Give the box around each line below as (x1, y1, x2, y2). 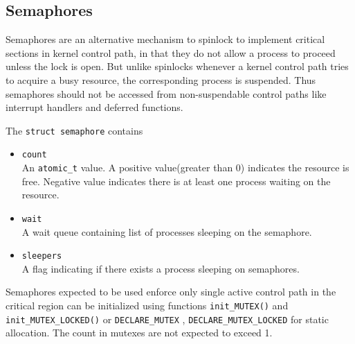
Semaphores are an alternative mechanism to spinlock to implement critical (6, 32, 325, 46)
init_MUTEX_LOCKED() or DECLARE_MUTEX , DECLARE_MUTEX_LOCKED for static (6, 311, 329, 326)
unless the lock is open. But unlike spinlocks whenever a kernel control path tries (6, 59, 349, 74)
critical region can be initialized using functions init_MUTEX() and (6, 298, 289, 313)
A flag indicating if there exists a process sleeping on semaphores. (21, 261, 300, 275)
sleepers (21, 251, 62, 261)
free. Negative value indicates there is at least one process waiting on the (21, 173, 331, 188)
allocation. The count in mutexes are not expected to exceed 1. (6, 325, 273, 340)
